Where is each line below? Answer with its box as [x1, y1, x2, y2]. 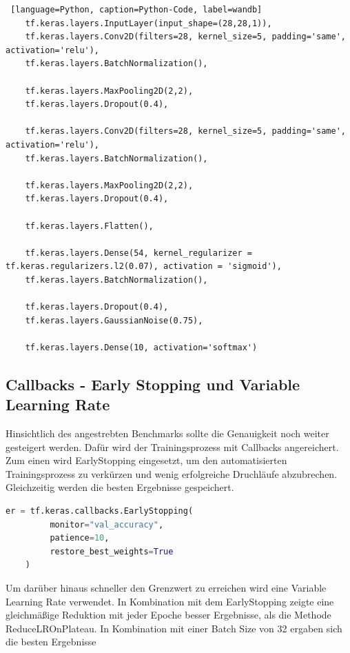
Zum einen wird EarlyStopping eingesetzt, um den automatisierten [6, 453, 287, 468]
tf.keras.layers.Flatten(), [25, 221, 154, 231]
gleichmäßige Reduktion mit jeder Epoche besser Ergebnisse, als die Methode [6, 607, 331, 622]
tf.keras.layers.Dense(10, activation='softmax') [25, 342, 258, 352]
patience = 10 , [50, 533, 110, 543]
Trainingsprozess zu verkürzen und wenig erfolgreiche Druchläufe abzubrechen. [6, 466, 338, 481]
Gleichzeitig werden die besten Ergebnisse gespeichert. [6, 480, 234, 494]
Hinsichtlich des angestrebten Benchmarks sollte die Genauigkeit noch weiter [6, 426, 329, 441]
